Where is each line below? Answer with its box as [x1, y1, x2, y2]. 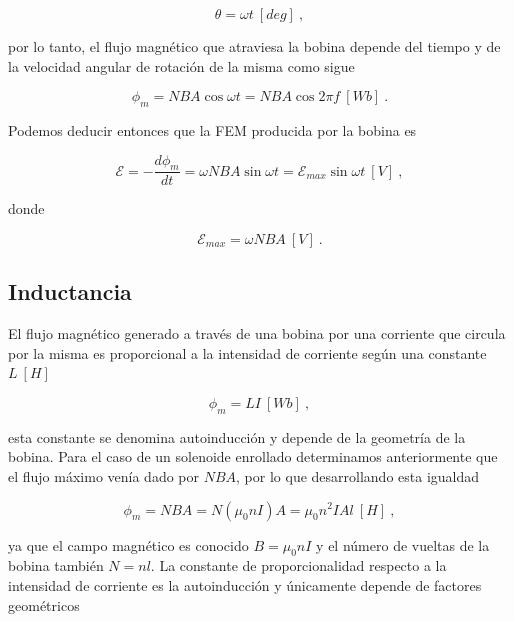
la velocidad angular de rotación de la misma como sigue [8, 55, 355, 76]
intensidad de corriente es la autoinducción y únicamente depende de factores [8, 574, 482, 595]
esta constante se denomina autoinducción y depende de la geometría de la [8, 426, 466, 447]
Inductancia [8, 276, 132, 307]
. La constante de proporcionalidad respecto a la [150, 555, 447, 576]
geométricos [8, 594, 80, 615]
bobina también [8, 555, 104, 576]
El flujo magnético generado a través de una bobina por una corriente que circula [8, 323, 506, 344]
